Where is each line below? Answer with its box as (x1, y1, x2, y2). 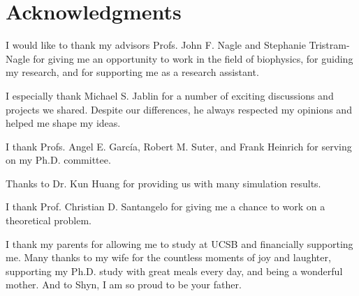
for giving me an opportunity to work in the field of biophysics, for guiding (33, 51, 353, 65)
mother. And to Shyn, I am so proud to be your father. (6, 277, 242, 292)
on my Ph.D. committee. (6, 153, 111, 167)
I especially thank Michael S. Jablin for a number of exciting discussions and (6, 88, 334, 102)
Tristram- (309, 38, 350, 52)
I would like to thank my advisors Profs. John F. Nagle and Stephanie (6, 38, 306, 52)
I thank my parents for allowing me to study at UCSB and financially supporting (6, 236, 353, 251)
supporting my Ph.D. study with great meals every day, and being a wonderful (6, 263, 343, 278)
